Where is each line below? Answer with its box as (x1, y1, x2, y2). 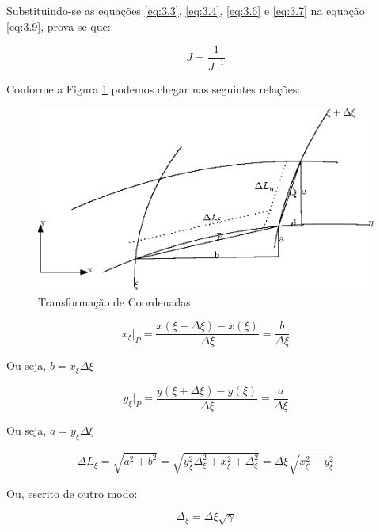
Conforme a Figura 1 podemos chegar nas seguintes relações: (6, 80, 301, 97)
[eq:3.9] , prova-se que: (6, 17, 111, 34)
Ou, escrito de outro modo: (6, 484, 138, 501)
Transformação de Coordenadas (38, 293, 191, 310)
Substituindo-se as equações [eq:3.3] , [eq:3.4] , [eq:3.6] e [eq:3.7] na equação (6, 2, 365, 18)
